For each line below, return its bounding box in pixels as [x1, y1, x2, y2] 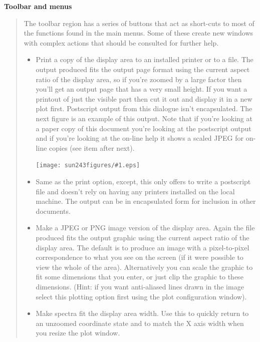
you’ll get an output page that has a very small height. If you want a [36, 84, 247, 94]
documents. [36, 205, 71, 216]
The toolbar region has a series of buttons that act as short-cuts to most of [24, 18, 254, 28]
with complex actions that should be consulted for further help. [24, 37, 219, 48]
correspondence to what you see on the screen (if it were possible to [36, 252, 243, 262]
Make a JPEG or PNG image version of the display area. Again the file [36, 222, 255, 233]
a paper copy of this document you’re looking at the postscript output [36, 123, 251, 133]
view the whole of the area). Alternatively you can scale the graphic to [36, 261, 253, 272]
